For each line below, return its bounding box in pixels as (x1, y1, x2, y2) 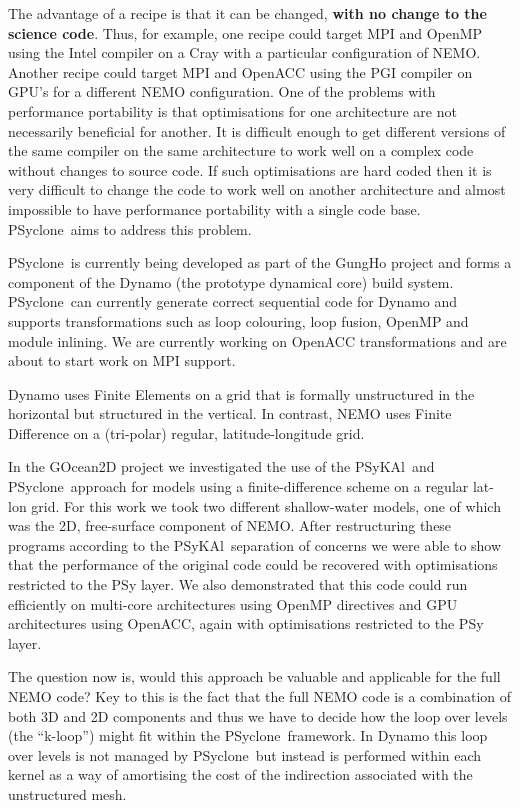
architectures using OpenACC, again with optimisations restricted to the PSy (8, 613, 484, 634)
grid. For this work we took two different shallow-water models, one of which (31, 495, 501, 516)
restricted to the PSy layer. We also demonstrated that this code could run (8, 574, 468, 595)
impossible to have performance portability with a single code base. (8, 198, 421, 219)
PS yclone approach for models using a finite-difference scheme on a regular (8, 476, 469, 497)
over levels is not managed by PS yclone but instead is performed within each (8, 744, 482, 765)
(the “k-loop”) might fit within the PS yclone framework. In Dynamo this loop (8, 725, 488, 746)
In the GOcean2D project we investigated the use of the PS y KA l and (8, 456, 435, 477)
